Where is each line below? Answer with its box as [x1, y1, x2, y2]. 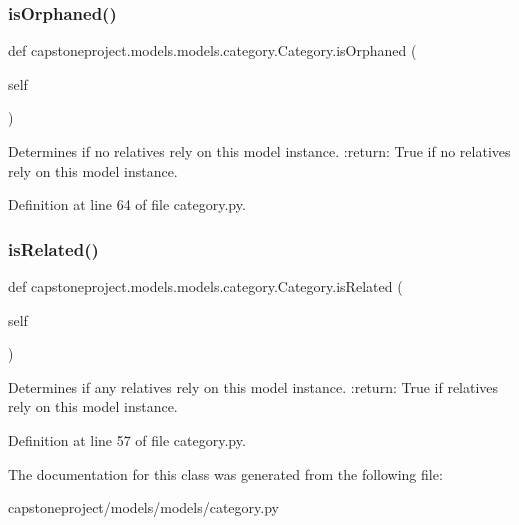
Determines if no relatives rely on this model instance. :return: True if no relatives [8, 141, 511, 161]
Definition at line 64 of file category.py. [8, 194, 246, 215]
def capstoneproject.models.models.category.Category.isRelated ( [8, 276, 403, 296]
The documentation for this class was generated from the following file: [8, 463, 443, 484]
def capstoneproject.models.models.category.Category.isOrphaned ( [8, 40, 417, 61]
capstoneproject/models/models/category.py [8, 497, 279, 518]
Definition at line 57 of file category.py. [8, 429, 246, 450]
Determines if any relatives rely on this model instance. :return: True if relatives [8, 376, 499, 397]
